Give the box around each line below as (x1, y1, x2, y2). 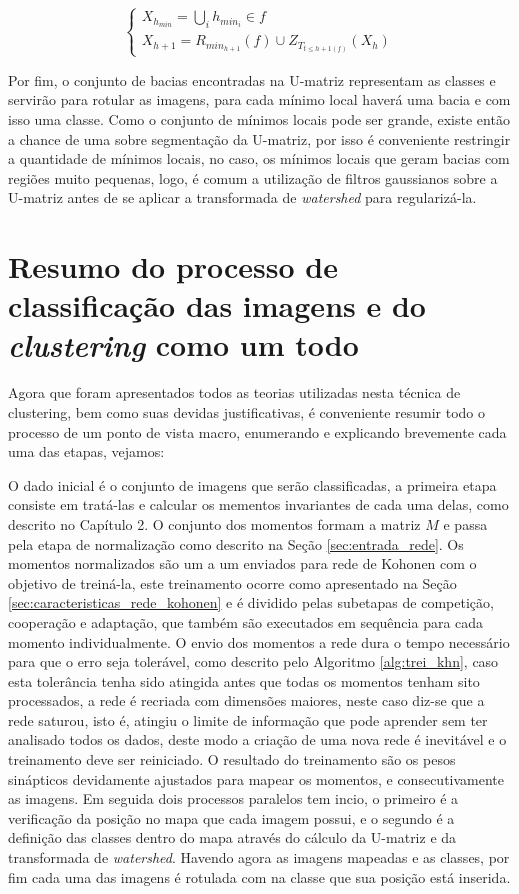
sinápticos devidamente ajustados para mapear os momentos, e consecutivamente (8, 768, 505, 789)
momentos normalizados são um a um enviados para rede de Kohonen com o (8, 553, 477, 574)
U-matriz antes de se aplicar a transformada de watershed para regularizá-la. (8, 187, 477, 208)
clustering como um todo (8, 324, 359, 366)
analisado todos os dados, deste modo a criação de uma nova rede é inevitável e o (8, 729, 507, 750)
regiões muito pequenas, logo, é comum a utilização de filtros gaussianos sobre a (8, 167, 498, 188)
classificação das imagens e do (8, 285, 426, 326)
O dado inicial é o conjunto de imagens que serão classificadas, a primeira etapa (8, 474, 497, 495)
